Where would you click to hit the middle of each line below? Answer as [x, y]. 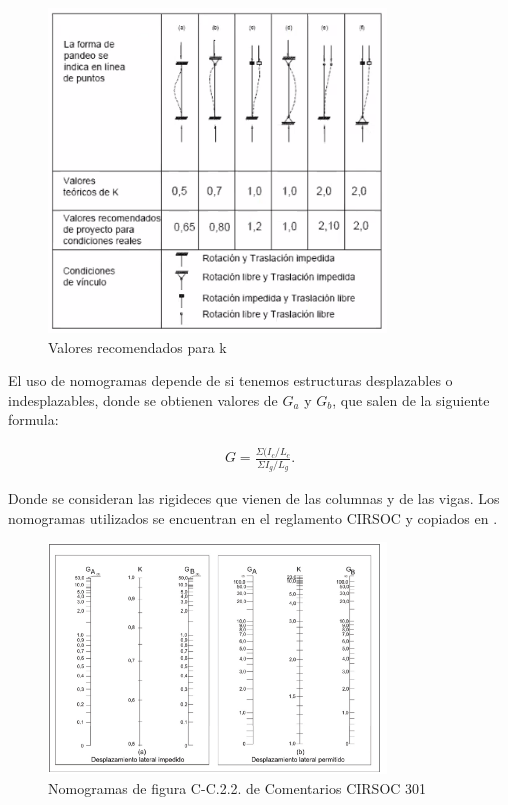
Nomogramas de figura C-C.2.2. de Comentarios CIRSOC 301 [237, 787]
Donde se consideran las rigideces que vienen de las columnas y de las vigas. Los [254, 498]
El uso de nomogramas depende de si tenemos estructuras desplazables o [230, 380]
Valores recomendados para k [137, 346]
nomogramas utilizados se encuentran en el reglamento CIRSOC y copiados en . [253, 517]
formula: [33, 419]
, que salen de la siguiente [411, 399]
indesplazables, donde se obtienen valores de [143, 399]
